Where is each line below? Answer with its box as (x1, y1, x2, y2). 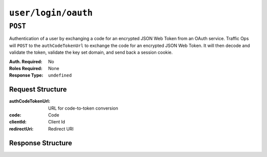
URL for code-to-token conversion (48, 105, 119, 111)
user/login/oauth (9, 7, 93, 18)
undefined (48, 73, 72, 78)
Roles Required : (9, 65, 43, 71)
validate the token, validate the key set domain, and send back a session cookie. (9, 49, 173, 55)
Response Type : (9, 72, 44, 78)
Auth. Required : (9, 58, 43, 64)
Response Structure (9, 139, 72, 147)
